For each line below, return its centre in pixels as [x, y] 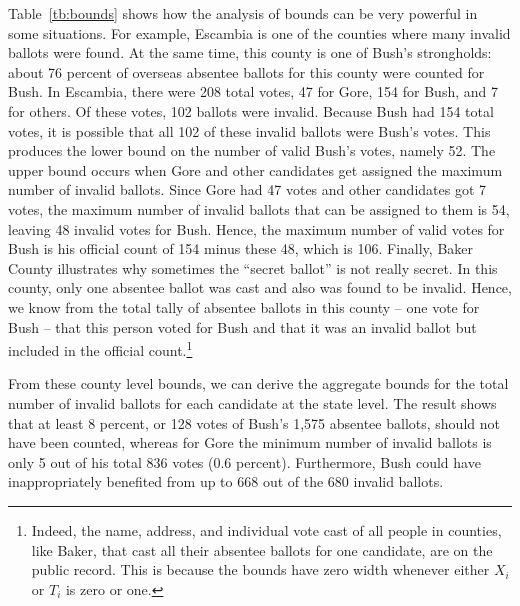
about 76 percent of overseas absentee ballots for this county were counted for [246, 71]
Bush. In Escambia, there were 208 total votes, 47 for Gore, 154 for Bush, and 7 [253, 91]
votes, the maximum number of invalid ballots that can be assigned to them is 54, [259, 208]
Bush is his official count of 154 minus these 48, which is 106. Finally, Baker [240, 248]
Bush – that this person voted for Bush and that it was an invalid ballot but [242, 326]
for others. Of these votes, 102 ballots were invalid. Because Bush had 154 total [251, 110]
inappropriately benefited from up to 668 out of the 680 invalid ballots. [226, 481]
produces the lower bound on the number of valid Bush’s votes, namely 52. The [252, 150]
